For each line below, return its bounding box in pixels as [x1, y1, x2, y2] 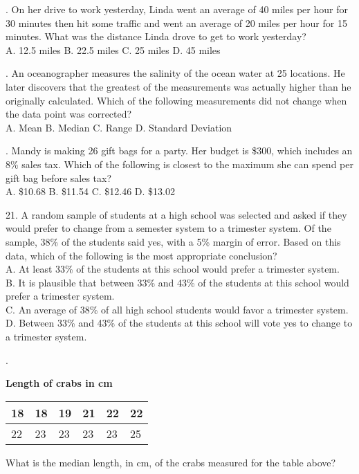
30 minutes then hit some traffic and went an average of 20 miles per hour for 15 [6, 15, 347, 30]
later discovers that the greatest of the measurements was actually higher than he [6, 79, 351, 93]
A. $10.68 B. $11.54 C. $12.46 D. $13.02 [6, 184, 175, 199]
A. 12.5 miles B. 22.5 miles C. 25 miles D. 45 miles [6, 42, 221, 57]
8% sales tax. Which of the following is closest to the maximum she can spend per [6, 156, 353, 171]
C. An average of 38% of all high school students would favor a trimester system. [6, 302, 349, 316]
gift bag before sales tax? [6, 170, 112, 185]
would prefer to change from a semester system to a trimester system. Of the [6, 221, 331, 235]
